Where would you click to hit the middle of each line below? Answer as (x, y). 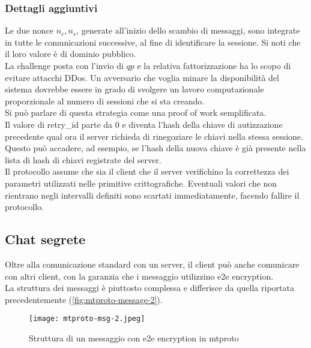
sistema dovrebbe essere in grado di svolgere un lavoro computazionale (134, 89)
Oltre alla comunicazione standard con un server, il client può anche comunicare (152, 264)
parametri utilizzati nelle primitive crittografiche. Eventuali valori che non (141, 183)
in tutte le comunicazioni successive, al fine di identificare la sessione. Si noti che (153, 42)
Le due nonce (29, 30)
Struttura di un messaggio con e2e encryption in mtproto (134, 337)
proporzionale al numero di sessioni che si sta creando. (105, 100)
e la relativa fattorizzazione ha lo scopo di (214, 65)
